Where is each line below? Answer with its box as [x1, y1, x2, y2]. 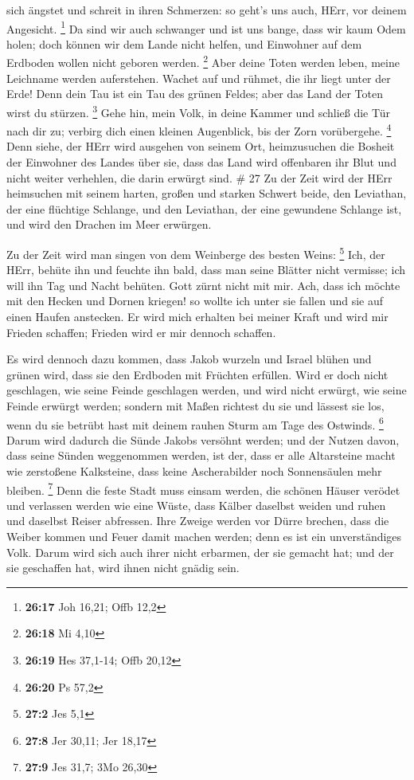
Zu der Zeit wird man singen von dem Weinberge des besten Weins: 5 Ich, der [6, 243, 385, 262]
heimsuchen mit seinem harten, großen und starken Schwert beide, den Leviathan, [6, 185, 407, 202]
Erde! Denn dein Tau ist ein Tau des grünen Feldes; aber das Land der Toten [6, 85, 383, 102]
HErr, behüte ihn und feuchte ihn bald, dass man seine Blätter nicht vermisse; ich [6, 261, 406, 278]
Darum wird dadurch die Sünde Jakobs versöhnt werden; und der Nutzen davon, [6, 431, 400, 448]
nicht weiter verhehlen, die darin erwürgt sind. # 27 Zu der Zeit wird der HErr [6, 169, 393, 186]
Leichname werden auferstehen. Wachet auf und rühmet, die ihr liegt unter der [6, 69, 391, 86]
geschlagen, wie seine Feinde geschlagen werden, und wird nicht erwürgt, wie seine [6, 382, 407, 398]
